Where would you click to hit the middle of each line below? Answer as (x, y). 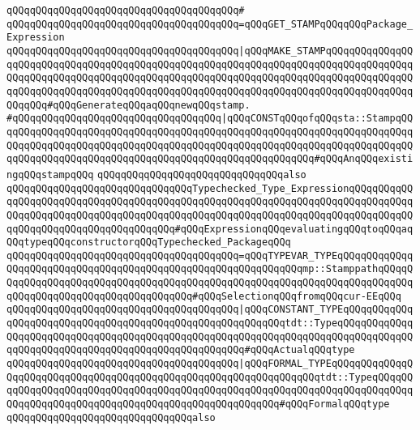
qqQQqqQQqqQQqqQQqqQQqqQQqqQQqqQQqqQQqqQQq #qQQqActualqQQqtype (181, 350)
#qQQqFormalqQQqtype (334, 404)
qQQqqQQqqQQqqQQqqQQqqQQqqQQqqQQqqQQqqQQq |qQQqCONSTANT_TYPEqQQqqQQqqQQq (210, 310)
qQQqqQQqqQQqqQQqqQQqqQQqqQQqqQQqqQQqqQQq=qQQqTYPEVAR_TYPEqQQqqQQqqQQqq (210, 255)
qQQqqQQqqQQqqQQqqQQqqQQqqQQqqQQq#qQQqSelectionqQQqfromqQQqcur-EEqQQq (204, 296)
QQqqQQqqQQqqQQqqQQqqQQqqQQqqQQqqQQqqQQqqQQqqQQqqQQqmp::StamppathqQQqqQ (210, 269)
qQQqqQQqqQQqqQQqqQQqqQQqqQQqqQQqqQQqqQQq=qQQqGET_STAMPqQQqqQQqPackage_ (210, 24)
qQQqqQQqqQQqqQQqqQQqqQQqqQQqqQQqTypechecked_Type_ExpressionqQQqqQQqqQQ (210, 188)
